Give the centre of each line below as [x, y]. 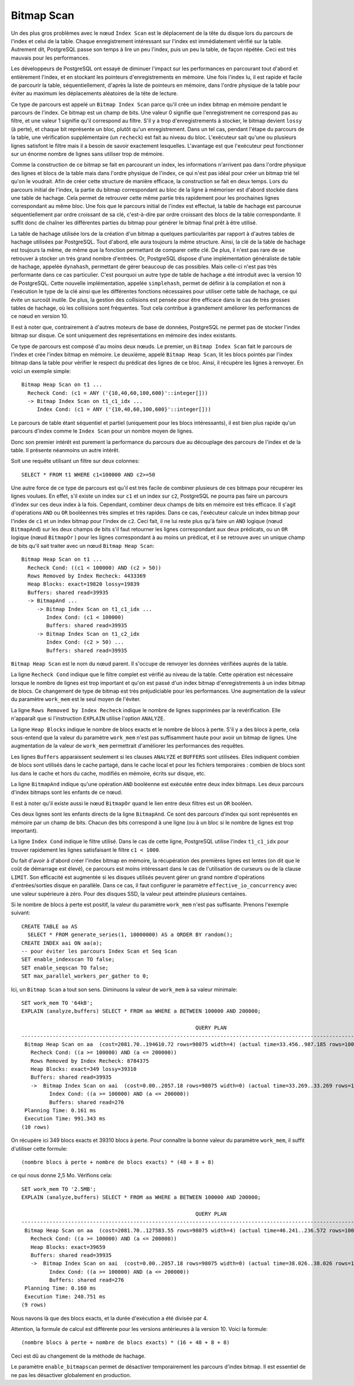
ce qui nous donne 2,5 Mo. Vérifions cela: [61, 1176]
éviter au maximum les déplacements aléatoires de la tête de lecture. [94, 93]
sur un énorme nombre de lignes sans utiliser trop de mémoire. [88, 154]
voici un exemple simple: [41, 371]
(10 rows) [35, 1127]
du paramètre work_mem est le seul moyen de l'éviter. [76, 699]
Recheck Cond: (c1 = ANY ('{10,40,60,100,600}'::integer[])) [118, 393]
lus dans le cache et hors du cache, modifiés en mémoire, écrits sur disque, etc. [108, 773]
